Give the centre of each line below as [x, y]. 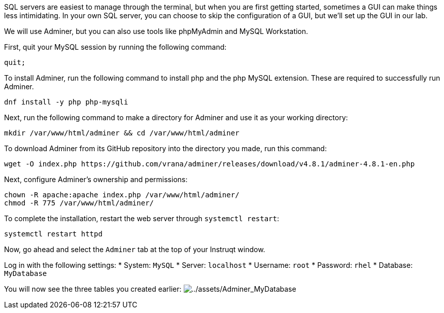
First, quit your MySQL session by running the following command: [115, 47]
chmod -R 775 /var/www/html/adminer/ [79, 203]
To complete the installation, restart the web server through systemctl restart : [142, 218]
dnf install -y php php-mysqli [66, 102]
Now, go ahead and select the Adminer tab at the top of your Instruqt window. [135, 249]
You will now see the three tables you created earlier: [93, 289]
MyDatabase [26, 273]
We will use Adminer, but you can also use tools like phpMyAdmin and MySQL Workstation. [156, 31]
